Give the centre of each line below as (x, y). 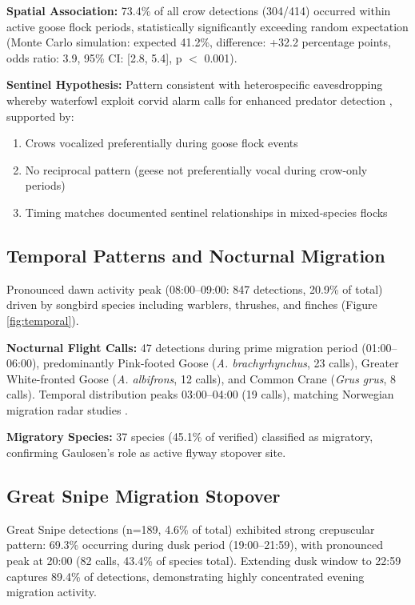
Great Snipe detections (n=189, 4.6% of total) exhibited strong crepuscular (191, 529)
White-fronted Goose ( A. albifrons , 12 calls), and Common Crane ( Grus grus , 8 (202, 378)
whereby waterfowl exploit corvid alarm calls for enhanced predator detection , (200, 100)
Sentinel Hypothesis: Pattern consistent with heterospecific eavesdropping (195, 84)
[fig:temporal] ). (43, 320)
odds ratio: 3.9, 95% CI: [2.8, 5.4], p (94, 57)
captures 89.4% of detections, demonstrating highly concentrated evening (186, 576)
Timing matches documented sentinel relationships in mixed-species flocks (206, 212)
